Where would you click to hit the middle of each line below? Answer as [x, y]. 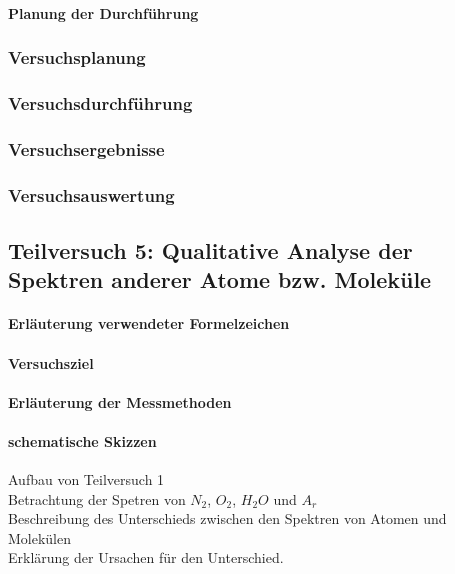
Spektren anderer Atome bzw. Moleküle [220, 279]
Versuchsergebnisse [86, 148]
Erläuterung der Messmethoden [120, 401]
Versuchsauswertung [91, 194]
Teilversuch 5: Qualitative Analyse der [210, 249]
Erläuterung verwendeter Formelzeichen [149, 323]
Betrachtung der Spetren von [97, 498]
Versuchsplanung [77, 57]
